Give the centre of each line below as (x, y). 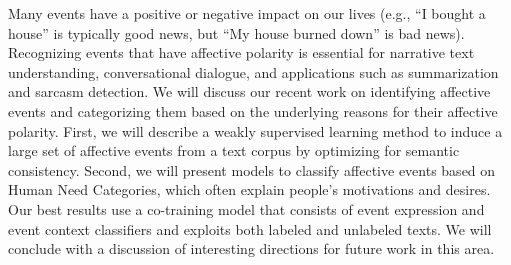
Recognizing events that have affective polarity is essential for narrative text (241, 52)
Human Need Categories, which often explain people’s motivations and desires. (249, 189)
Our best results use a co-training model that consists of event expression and (246, 208)
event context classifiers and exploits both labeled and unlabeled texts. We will (250, 228)
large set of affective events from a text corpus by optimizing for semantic (234, 150)
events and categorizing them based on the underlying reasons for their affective (253, 110)
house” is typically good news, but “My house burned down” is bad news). (236, 32)
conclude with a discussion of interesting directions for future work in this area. (251, 248)
